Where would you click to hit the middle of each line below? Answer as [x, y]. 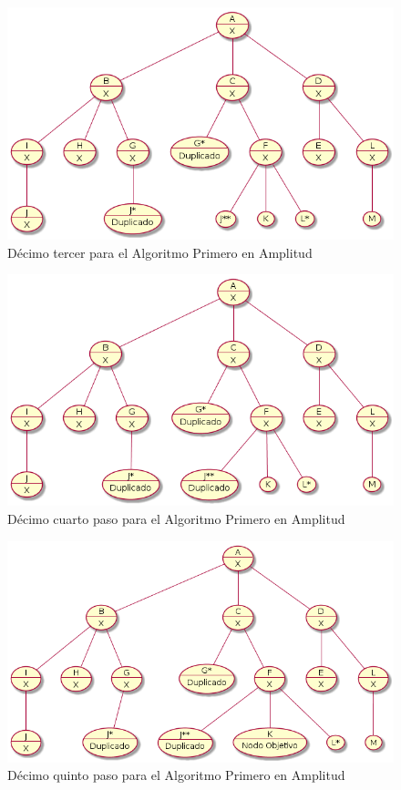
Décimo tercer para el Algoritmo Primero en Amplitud [160, 252]
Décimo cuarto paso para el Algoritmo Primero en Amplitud [176, 518]
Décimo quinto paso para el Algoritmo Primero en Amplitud [176, 775]
